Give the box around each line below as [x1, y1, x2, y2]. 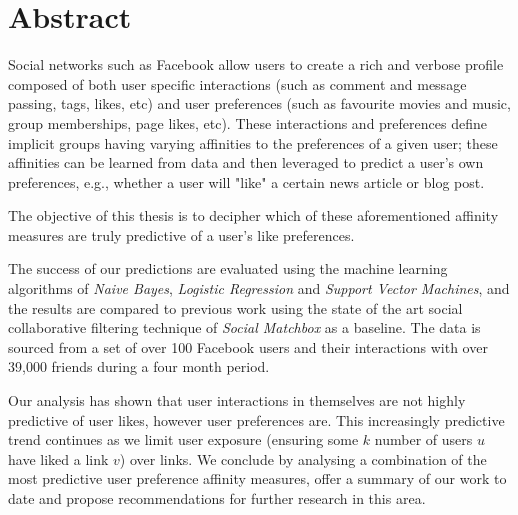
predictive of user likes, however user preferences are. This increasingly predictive [8, 409, 505, 430]
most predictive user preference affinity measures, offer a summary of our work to [8, 468, 507, 489]
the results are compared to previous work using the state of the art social [8, 297, 463, 318]
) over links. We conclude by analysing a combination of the [119, 448, 487, 469]
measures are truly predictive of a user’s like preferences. [8, 224, 355, 245]
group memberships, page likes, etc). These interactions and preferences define [8, 112, 487, 133]
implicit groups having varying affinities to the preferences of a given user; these [8, 132, 498, 153]
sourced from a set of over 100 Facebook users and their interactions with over [8, 336, 488, 357]
